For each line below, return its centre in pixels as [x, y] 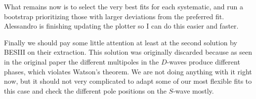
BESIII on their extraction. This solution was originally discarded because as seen [128, 52]
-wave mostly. [193, 90]
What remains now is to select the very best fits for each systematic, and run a [124, 6]
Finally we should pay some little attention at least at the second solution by [121, 42]
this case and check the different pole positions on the [85, 90]
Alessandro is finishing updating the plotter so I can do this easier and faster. [121, 26]
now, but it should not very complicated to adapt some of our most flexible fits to [128, 81]
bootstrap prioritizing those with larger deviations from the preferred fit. [114, 16]
